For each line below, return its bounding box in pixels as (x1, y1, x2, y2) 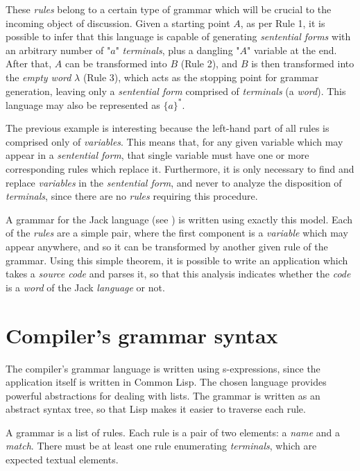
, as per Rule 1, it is (240, 15, 325, 30)
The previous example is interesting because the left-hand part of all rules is (6, 121, 329, 135)
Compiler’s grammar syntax (6, 320, 278, 349)
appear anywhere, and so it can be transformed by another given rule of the (6, 239, 328, 253)
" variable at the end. (247, 42, 337, 57)
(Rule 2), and (180, 56, 238, 71)
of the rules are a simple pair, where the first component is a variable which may (6, 225, 348, 240)
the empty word (6, 69, 71, 84)
